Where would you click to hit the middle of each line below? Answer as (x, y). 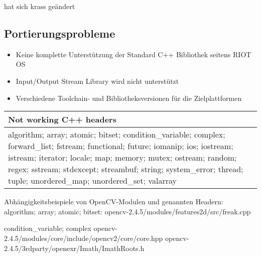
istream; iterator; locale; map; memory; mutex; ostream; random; (122, 158)
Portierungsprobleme (60, 33)
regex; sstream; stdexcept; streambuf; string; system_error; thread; (126, 169)
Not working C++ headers (62, 119)
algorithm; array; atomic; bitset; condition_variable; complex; (117, 135)
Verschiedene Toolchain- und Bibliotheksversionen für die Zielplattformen (129, 98)
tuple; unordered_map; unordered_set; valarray (92, 181)
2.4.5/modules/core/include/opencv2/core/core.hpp (84, 238)
